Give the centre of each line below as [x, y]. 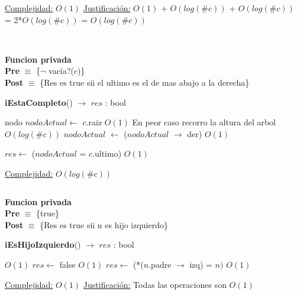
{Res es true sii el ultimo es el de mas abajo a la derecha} [145, 82]
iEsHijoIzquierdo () [43, 244]
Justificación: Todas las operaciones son [155, 284]
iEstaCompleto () [39, 102]
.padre [160, 264]
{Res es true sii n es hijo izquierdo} [104, 224]
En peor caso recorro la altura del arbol [204, 122]
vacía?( [61, 71]
